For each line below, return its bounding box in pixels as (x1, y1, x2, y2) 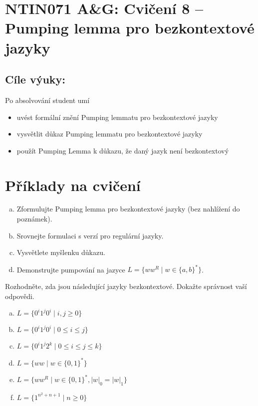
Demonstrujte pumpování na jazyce (16, 264, 125, 274)
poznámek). (16, 213, 52, 224)
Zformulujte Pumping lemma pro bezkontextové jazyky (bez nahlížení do (16, 203, 240, 214)
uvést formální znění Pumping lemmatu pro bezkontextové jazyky (16, 111, 218, 122)
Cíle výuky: (5, 71, 66, 87)
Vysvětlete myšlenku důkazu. (16, 247, 105, 257)
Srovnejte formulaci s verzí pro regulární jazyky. (16, 230, 164, 240)
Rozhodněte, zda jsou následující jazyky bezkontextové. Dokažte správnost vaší (5, 280, 247, 291)
